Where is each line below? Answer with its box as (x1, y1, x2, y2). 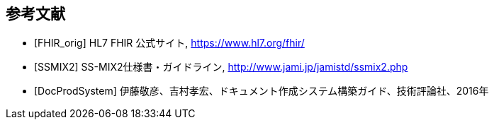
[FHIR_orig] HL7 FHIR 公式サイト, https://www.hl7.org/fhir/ (34, 37, 305, 49)
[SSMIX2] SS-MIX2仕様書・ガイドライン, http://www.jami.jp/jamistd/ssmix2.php (34, 61, 408, 73)
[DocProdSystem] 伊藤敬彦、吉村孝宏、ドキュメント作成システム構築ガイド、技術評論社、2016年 (34, 85, 489, 97)
